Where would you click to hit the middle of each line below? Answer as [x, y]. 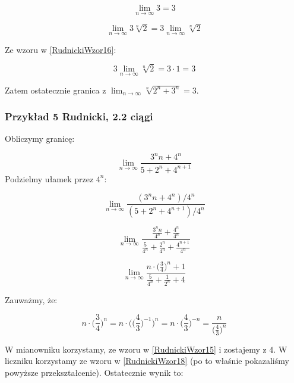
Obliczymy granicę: [40, 138]
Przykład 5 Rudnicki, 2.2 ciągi [79, 116]
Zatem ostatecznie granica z [56, 90]
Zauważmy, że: [31, 299]
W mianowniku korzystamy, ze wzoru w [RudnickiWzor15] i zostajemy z [136, 349]
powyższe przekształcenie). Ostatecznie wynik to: [94, 372]
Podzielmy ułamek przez [49, 178]
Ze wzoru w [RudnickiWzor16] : [61, 49]
